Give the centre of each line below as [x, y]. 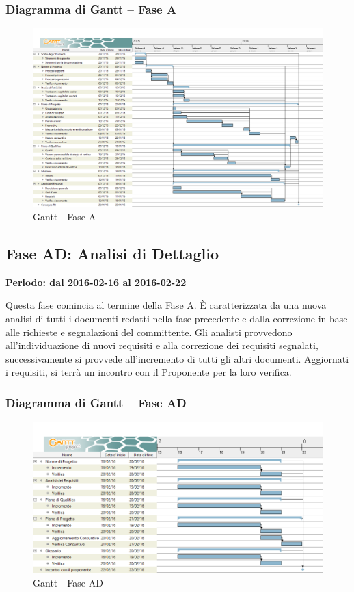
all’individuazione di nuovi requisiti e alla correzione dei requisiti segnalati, [162, 345]
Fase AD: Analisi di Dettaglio [112, 254]
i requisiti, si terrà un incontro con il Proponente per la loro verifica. [149, 372]
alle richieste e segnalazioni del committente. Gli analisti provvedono [149, 332]
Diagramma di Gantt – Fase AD [96, 402]
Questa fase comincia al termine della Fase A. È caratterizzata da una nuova [166, 305]
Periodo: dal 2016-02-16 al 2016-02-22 [96, 282]
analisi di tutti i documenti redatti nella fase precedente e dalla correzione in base [177, 319]
